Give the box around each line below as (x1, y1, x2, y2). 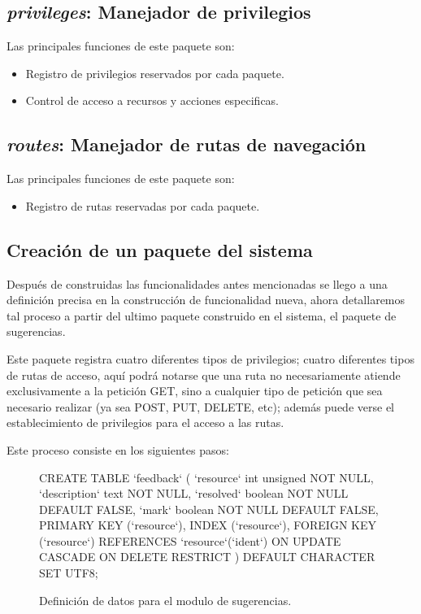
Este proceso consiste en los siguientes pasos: (7, 441, 229, 458)
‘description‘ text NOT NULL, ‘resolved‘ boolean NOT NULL (39, 485, 349, 502)
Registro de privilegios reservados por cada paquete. (25, 64, 284, 81)
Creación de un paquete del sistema (7, 237, 313, 262)
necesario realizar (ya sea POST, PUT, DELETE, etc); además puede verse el (7, 398, 394, 415)
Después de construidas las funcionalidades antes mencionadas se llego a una (7, 275, 388, 292)
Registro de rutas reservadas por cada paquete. (25, 197, 260, 214)
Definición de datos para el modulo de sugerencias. (39, 591, 292, 608)
